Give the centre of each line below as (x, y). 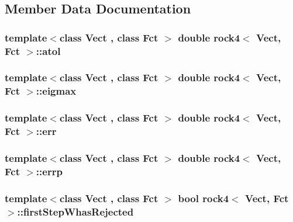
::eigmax (56, 91)
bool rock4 (204, 198)
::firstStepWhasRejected (75, 211)
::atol (48, 51)
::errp (49, 171)
